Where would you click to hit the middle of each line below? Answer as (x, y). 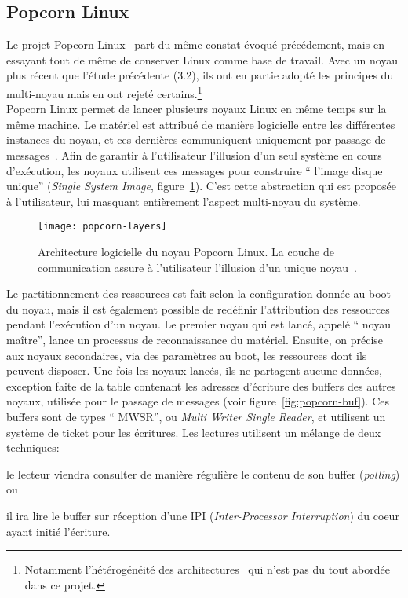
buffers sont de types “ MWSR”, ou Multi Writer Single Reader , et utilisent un (196, 416)
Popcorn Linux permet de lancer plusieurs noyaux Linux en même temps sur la (197, 109)
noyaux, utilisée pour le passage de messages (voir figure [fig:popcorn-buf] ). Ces (198, 401)
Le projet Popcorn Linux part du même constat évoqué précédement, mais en (195, 44)
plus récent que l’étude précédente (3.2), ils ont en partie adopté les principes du (200, 75)
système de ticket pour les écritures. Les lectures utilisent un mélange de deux (194, 432)
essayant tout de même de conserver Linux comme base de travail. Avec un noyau (202, 59)
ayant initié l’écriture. (58, 531)
